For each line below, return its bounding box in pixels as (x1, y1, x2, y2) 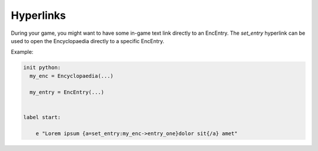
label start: (23, 114, 61, 120)
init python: (23, 64, 61, 71)
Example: (11, 48, 34, 55)
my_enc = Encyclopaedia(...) (29, 73, 114, 79)
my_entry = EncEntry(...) (29, 89, 104, 96)
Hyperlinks (11, 9, 66, 22)
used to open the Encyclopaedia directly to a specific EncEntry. (11, 37, 165, 44)
